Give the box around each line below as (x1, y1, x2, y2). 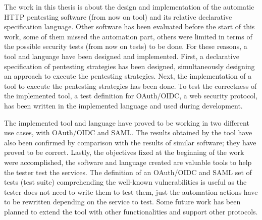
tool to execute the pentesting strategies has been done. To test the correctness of (4, 80, 257, 91)
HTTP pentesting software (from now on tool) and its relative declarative (4, 11, 232, 22)
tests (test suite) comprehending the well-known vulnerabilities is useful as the (4, 177, 247, 187)
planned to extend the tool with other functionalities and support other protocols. (4, 206, 258, 216)
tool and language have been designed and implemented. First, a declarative (4, 50, 239, 61)
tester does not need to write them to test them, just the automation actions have (4, 186, 258, 197)
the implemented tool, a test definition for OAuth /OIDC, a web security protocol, (4, 90, 258, 101)
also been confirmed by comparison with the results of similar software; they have (4, 137, 256, 147)
